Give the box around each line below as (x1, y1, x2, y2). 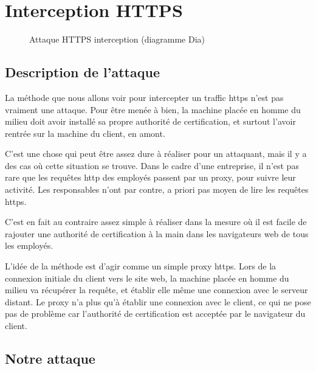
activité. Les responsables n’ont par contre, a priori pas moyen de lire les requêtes (5, 183, 309, 196)
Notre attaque (5, 349, 95, 367)
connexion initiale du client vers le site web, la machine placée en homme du (5, 271, 289, 284)
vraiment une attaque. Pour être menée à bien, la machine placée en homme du (5, 103, 301, 116)
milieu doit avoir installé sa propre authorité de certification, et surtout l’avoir (5, 115, 296, 128)
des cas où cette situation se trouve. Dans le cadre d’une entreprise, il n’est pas (5, 159, 299, 172)
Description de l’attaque (5, 63, 160, 81)
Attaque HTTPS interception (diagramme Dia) (29, 33, 205, 46)
